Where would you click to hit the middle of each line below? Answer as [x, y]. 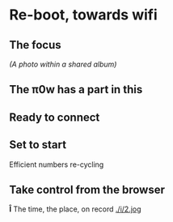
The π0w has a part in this [76, 90]
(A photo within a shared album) [63, 64]
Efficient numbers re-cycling [57, 164]
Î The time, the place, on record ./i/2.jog [75, 209]
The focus [35, 45]
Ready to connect [55, 117]
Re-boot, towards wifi [83, 15]
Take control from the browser [87, 189]
